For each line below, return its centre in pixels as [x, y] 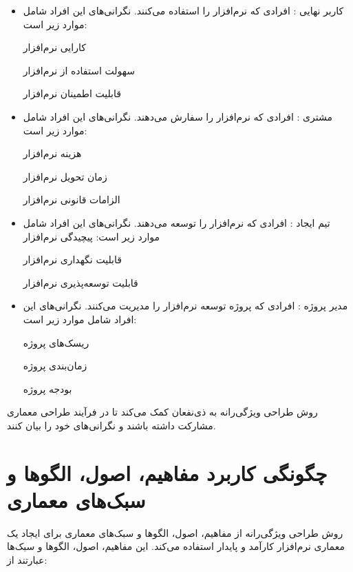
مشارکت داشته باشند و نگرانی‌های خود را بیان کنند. [111, 425]
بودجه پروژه [47, 388]
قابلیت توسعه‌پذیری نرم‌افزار [81, 282]
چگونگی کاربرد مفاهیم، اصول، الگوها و [167, 472]
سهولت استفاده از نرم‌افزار [79, 70]
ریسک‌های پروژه [56, 342]
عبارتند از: [27, 559]
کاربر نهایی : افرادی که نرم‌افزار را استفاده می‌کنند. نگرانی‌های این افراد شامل [183, 10]
